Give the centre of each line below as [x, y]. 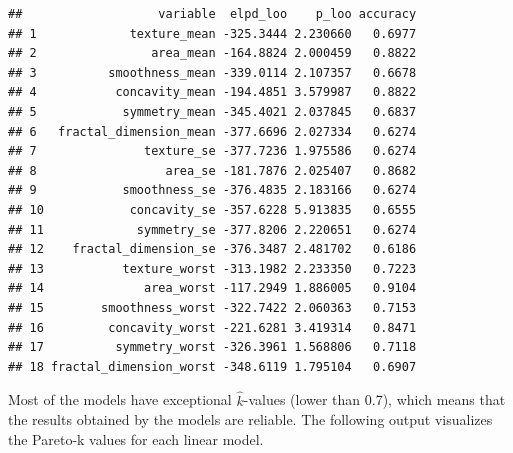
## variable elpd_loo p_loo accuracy [212, 14]
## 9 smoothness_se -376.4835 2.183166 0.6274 [212, 190]
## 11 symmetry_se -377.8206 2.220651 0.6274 [212, 229]
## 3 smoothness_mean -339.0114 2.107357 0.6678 [212, 72]
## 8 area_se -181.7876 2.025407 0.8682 [212, 170]
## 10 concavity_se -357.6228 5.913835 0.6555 [212, 209]
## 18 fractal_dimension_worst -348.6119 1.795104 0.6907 [212, 366]
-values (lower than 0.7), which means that [374, 399]
